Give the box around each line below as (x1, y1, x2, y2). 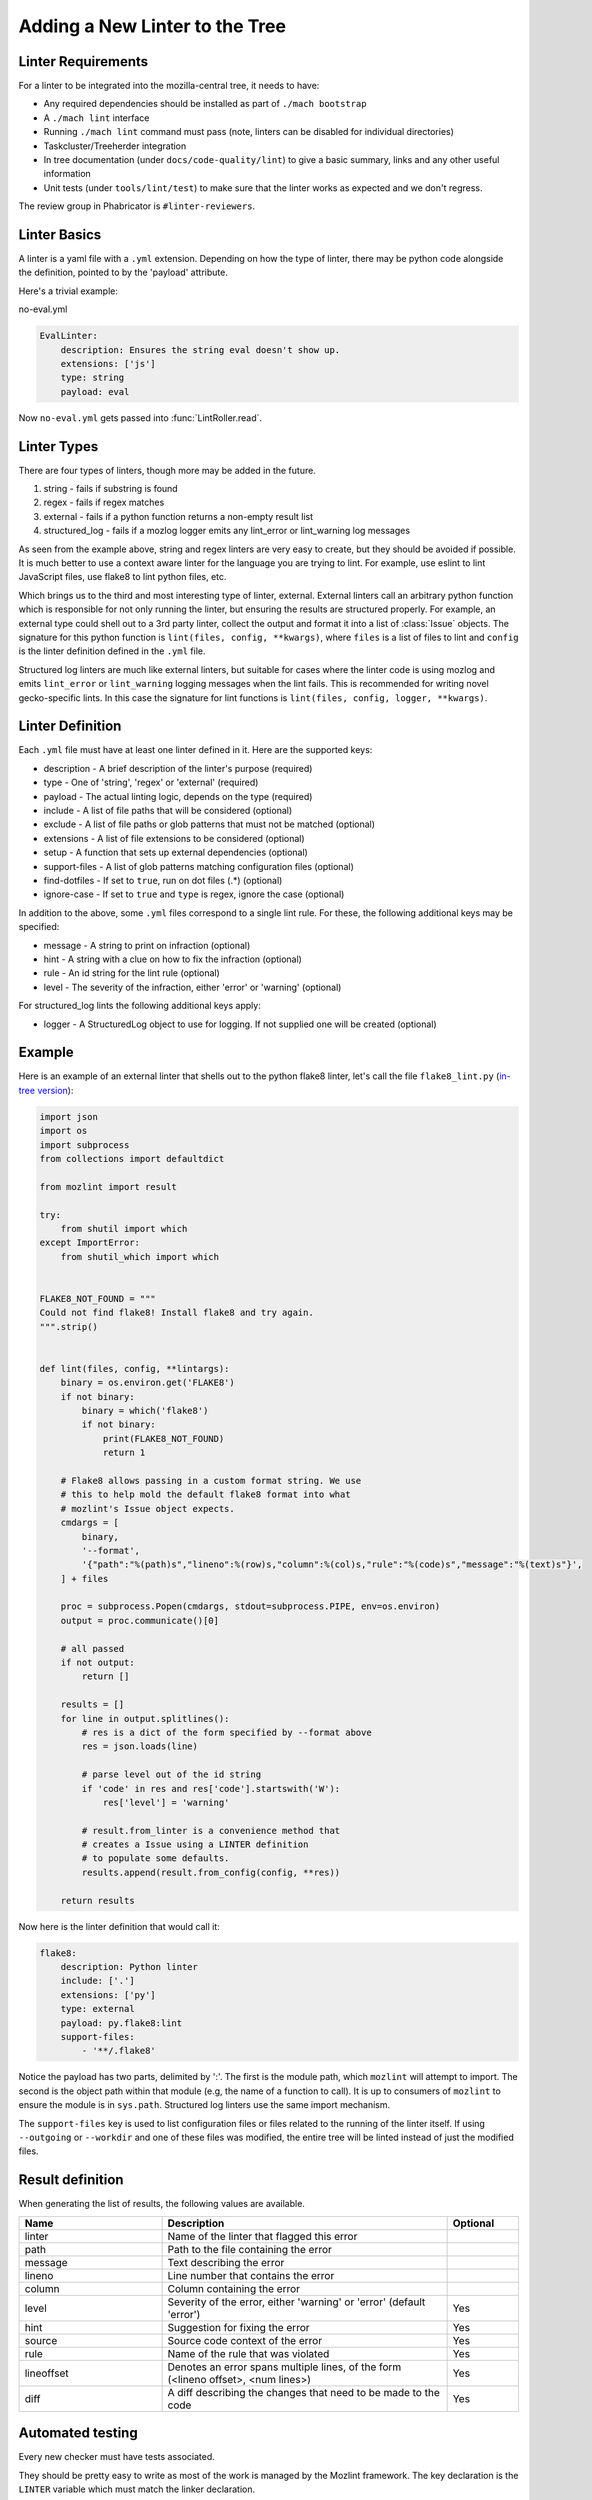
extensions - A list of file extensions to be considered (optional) (43, 832, 305, 844)
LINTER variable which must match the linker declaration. (18, 2483, 256, 2495)
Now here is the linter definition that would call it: (18, 1920, 220, 1932)
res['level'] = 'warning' (102, 1796, 230, 1808)
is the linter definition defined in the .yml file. (18, 645, 206, 657)
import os (39, 1125, 88, 1137)
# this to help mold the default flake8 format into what (60, 1489, 351, 1500)
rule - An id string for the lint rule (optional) (43, 967, 220, 979)
